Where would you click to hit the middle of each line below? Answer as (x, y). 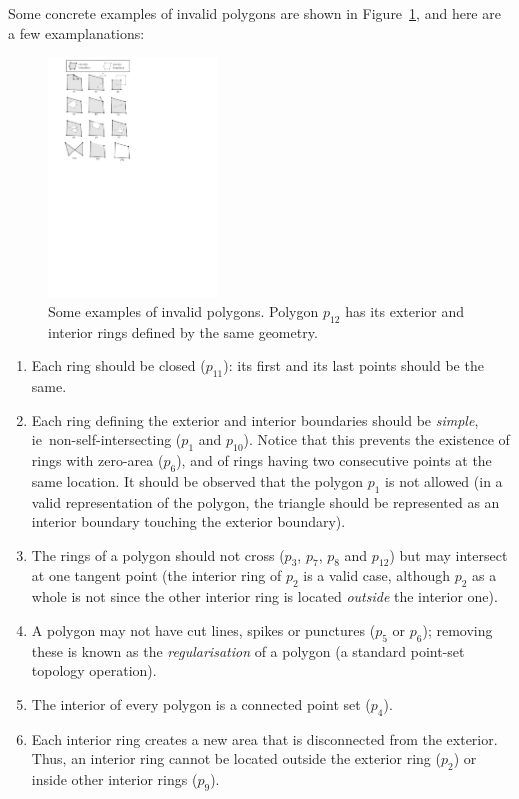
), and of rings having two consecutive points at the (334, 459)
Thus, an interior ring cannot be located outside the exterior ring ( (236, 758)
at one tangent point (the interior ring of (156, 575)
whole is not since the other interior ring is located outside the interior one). (264, 596)
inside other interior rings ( (114, 779)
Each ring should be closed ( (118, 365)
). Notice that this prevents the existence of (376, 439)
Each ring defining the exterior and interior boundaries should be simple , (255, 419)
